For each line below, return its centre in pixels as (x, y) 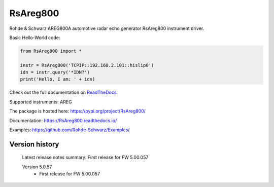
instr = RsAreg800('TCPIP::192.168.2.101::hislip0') (87, 65)
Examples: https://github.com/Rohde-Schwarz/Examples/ (70, 130)
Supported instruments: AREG (41, 102)
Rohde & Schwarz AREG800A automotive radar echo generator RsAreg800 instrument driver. (107, 28)
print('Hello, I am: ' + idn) (58, 79)
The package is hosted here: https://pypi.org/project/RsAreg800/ (77, 111)
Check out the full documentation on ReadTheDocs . (64, 92)
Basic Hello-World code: (35, 38)
